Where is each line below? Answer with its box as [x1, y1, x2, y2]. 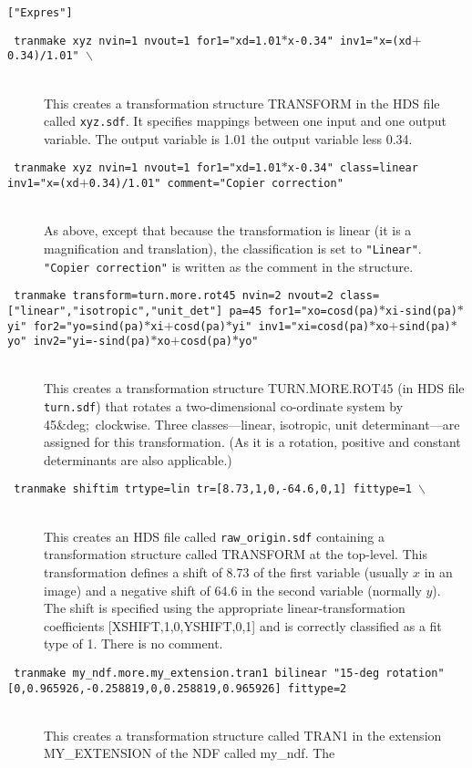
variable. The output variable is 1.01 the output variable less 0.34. [44, 129, 413, 148]
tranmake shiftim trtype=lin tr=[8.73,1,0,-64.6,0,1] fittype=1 [14, 483, 412, 496]
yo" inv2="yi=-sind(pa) [7, 335, 151, 348]
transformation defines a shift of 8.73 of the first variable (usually [44, 562, 409, 581]
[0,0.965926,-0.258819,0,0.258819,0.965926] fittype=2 [7, 681, 347, 695]
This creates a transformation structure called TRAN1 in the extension [44, 725, 442, 744]
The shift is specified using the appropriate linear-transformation [44, 598, 405, 618]
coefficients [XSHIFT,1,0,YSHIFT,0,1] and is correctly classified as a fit [44, 616, 442, 635]
